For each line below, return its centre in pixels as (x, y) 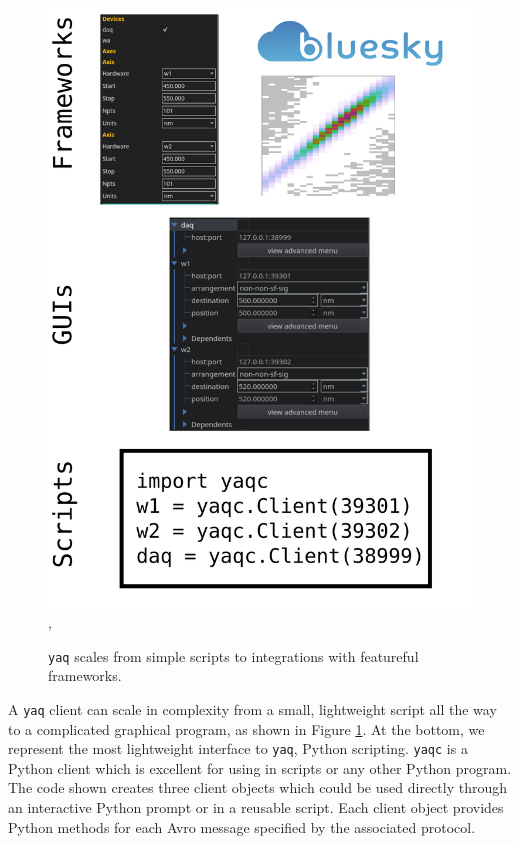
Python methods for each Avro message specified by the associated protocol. (242, 826)
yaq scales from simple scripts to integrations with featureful (233, 655)
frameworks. (85, 675)
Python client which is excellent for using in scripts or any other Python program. (260, 767)
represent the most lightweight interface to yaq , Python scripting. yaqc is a (238, 748)
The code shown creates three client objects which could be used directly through (257, 787)
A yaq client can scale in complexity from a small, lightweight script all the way (252, 708)
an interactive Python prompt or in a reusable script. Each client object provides (256, 807)
